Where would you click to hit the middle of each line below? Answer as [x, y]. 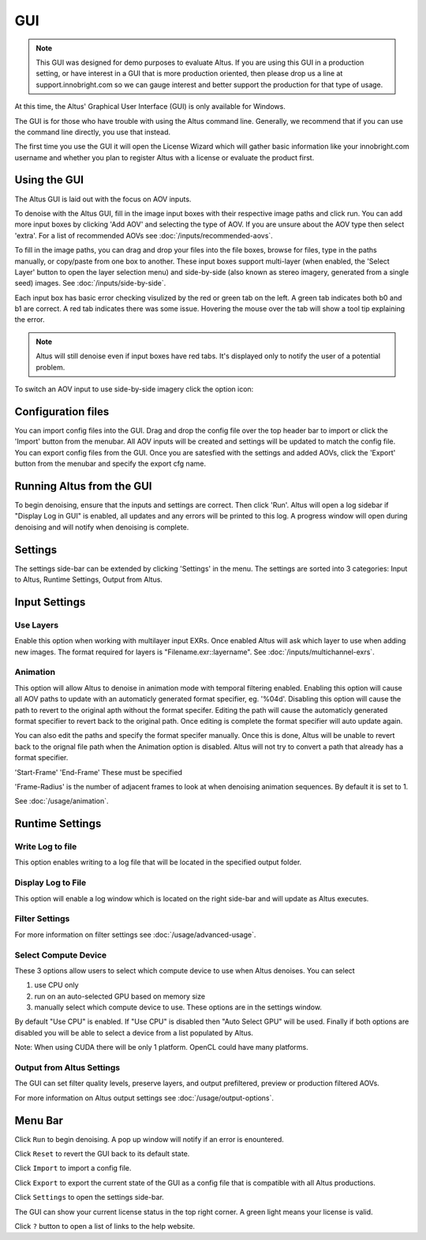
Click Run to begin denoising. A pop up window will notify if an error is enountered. [149, 1139]
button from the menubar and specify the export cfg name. [110, 464]
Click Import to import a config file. [73, 1168]
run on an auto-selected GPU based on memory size [120, 996]
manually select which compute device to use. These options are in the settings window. [178, 1007]
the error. [30, 320]
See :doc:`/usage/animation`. [62, 801]
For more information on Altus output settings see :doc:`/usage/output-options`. [144, 1098]
